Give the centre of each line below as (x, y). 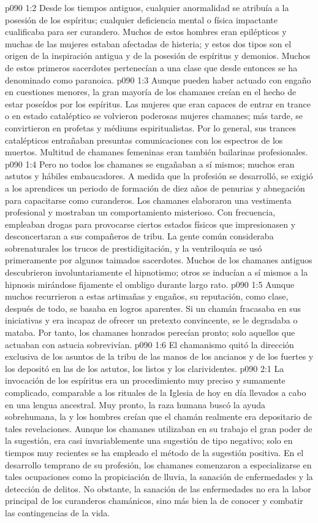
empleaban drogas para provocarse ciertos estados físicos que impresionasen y (150, 224)
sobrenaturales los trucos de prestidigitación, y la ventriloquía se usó (134, 248)
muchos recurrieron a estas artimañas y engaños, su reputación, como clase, (147, 296)
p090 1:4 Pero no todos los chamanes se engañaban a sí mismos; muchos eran (150, 164)
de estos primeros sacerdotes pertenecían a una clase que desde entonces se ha (151, 67)
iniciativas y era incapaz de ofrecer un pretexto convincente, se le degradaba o (151, 320)
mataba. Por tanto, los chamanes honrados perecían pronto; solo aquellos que (150, 332)
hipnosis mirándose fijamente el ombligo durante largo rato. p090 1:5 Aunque (150, 284)
